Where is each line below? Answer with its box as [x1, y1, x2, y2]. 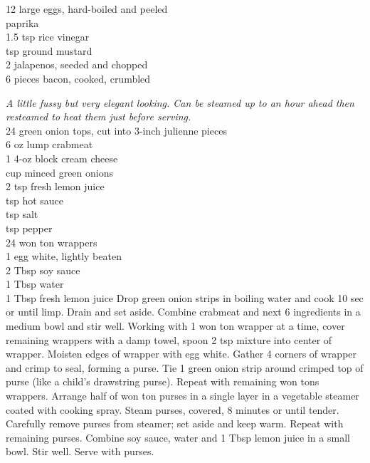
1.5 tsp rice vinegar [6, 29, 90, 44]
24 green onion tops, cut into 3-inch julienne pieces [6, 123, 227, 137]
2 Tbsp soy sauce [6, 262, 80, 277]
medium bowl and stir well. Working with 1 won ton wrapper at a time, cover [6, 318, 345, 333]
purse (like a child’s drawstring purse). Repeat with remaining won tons [6, 374, 319, 389]
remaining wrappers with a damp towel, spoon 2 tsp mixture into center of [6, 332, 332, 347]
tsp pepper [6, 220, 53, 235]
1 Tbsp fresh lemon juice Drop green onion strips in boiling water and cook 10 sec [6, 290, 364, 305]
